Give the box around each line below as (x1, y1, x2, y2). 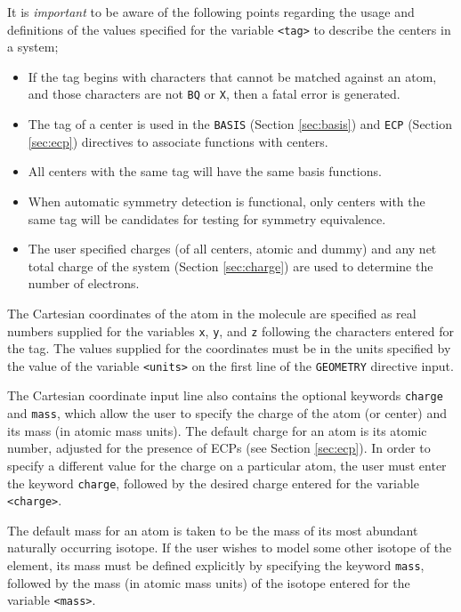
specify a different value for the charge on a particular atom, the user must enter (7, 455, 447, 474)
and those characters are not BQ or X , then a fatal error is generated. (28, 85, 400, 103)
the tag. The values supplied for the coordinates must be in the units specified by (7, 339, 451, 358)
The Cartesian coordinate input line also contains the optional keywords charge (7, 386, 443, 405)
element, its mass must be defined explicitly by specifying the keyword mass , (7, 556, 425, 574)
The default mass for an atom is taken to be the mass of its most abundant (7, 520, 418, 539)
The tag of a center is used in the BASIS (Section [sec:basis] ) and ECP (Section (28, 115, 452, 133)
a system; (7, 37, 59, 56)
